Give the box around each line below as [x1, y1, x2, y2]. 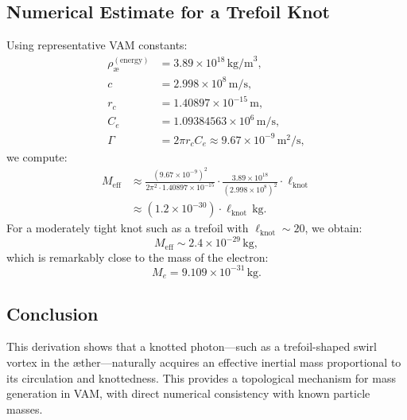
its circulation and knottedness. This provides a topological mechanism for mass [6, 369, 396, 386]
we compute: [6, 148, 68, 165]
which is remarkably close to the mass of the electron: [6, 248, 269, 265]
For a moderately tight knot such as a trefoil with [6, 220, 249, 236]
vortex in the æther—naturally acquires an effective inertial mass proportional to [6, 354, 401, 370]
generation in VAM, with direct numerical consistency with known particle [6, 385, 370, 402]
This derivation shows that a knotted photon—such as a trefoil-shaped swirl [6, 338, 377, 355]
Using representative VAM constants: [6, 37, 188, 53]
